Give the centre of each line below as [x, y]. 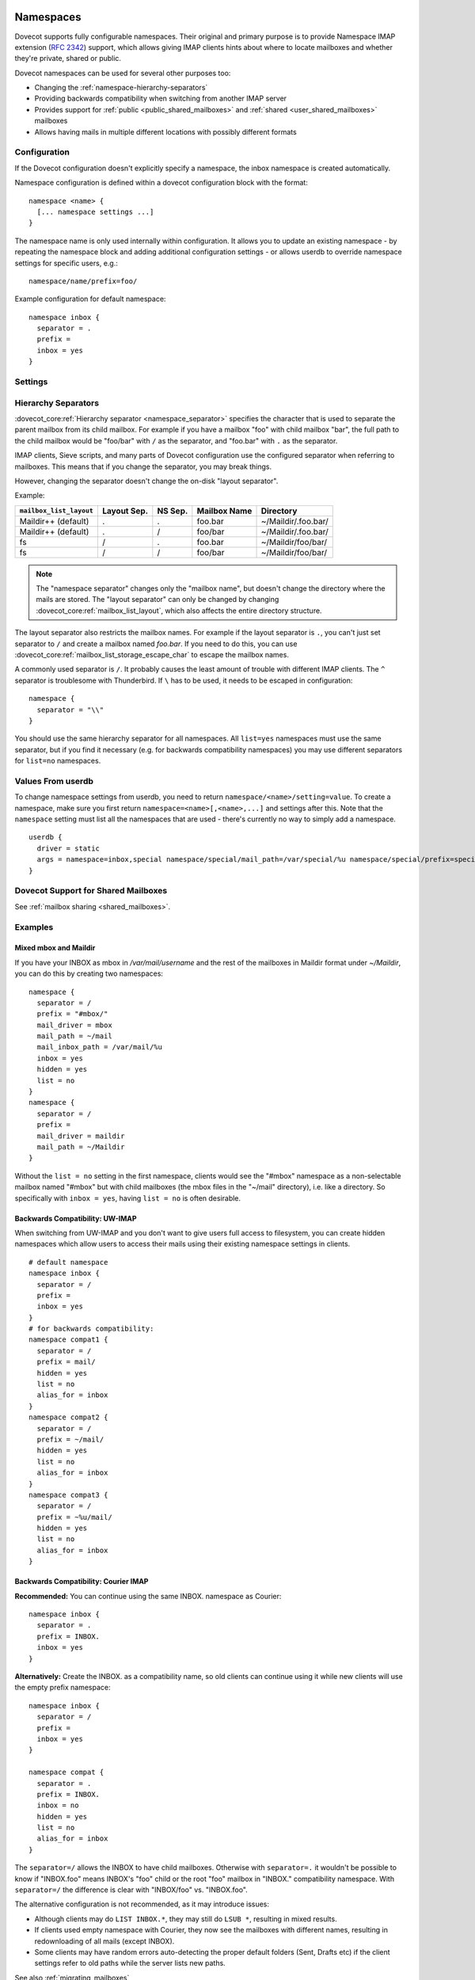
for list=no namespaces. [58, 761]
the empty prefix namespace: [63, 1688]
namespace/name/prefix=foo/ [83, 281]
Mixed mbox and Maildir [55, 948]
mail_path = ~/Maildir [81, 1147]
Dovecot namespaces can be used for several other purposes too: [123, 73]
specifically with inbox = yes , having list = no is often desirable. [128, 1198]
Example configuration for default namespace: [90, 299]
